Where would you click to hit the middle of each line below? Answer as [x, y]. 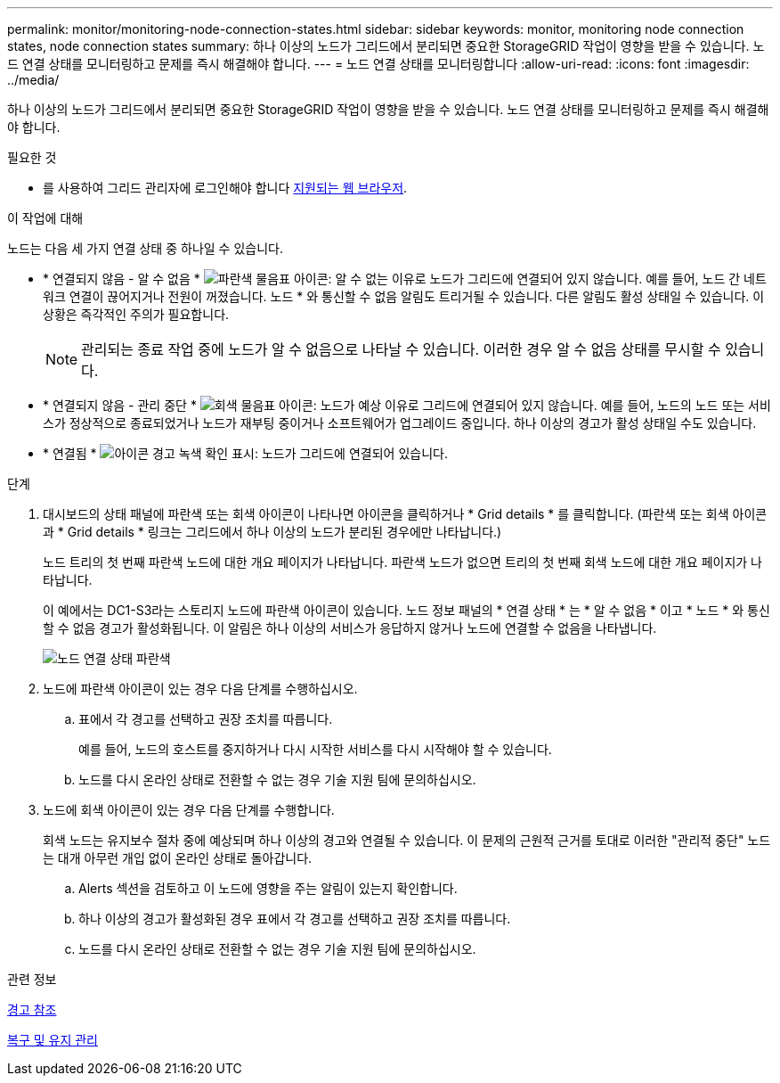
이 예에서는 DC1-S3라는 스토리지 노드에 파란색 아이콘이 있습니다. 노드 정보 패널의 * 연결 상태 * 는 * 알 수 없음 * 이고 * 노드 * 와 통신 [406, 610]
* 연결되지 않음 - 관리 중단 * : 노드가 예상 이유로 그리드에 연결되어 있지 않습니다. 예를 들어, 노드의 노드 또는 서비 [407, 405]
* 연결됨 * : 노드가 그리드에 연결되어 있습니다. [245, 453]
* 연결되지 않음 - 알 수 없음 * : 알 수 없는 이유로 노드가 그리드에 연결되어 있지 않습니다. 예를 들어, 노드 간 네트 [405, 279]
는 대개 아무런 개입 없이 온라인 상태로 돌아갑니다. [178, 858]
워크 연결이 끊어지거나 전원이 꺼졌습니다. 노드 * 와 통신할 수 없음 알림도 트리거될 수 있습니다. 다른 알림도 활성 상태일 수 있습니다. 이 [404, 296]
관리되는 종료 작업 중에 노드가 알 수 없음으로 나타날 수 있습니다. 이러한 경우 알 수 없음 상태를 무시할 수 [401, 349]
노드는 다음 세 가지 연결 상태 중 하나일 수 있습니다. [145, 248]
